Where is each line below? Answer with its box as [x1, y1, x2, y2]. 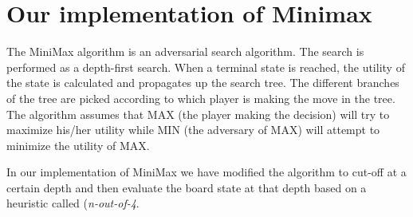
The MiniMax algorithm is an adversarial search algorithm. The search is [6, 43, 364, 60]
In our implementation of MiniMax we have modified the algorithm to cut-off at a [6, 164, 407, 180]
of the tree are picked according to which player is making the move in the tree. [6, 89, 395, 106]
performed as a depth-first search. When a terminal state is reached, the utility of [6, 58, 405, 75]
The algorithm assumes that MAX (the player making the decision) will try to [6, 105, 390, 122]
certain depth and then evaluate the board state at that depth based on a [6, 179, 367, 195]
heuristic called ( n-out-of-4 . [6, 195, 140, 211]
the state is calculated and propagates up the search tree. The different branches [6, 74, 399, 91]
